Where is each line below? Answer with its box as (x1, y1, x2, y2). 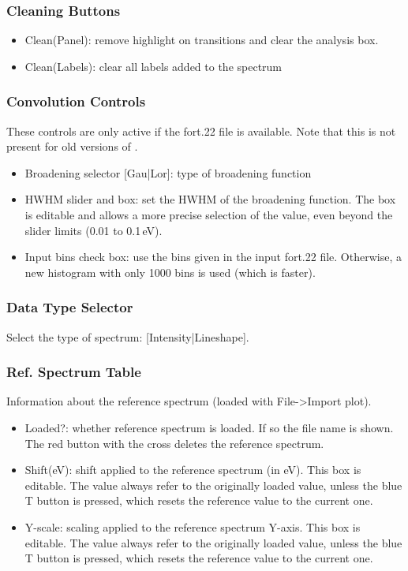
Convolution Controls (6, 91, 146, 111)
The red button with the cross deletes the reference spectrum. (24, 435, 324, 451)
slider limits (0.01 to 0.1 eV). (24, 222, 163, 238)
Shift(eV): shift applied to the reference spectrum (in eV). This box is (24, 461, 361, 478)
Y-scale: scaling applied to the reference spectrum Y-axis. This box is (24, 518, 361, 535)
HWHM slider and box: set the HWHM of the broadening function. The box (24, 191, 396, 207)
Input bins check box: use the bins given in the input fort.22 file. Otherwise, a (24, 248, 402, 265)
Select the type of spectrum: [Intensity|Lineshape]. (6, 328, 249, 345)
